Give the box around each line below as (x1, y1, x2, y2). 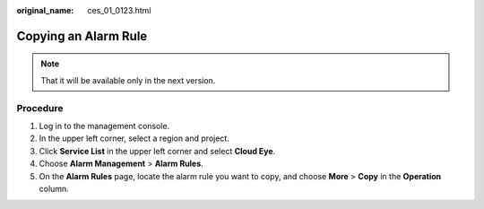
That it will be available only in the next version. (40, 74, 216, 85)
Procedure (16, 101, 64, 114)
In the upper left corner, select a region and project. (39, 133, 230, 144)
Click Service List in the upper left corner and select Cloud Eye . (39, 145, 276, 156)
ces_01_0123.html (87, 5, 151, 15)
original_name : (16, 5, 74, 15)
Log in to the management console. (39, 120, 170, 131)
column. (39, 183, 69, 194)
